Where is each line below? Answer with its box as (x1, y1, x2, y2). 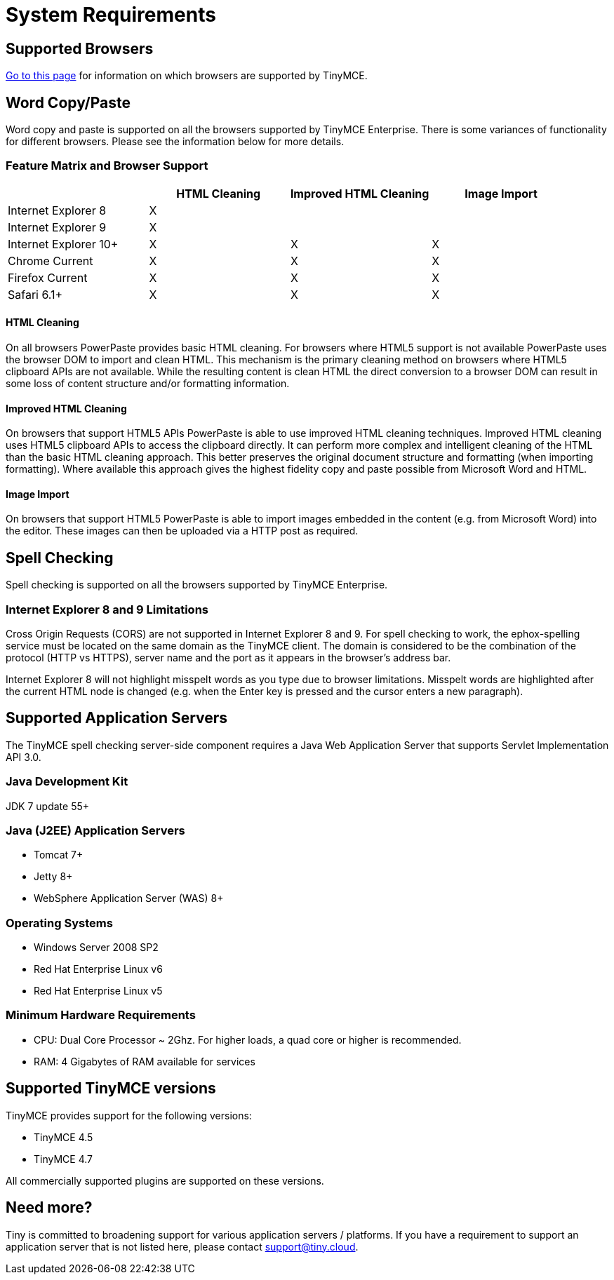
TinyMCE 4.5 (34, 1131, 93, 1143)
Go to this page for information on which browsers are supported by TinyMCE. (6, 69, 368, 82)
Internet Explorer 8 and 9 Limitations (6, 602, 208, 617)
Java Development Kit (6, 774, 128, 789)
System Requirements (6, 3, 216, 27)
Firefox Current (8, 270, 88, 285)
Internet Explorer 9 (8, 220, 107, 234)
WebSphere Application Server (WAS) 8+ (34, 892, 224, 905)
